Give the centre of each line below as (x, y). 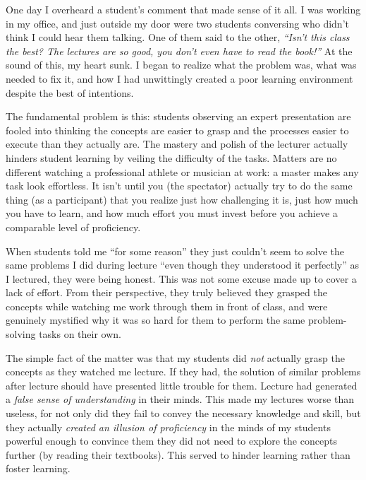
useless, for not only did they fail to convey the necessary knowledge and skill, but (183, 413)
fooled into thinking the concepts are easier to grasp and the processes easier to (177, 130)
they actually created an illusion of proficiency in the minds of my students (168, 427)
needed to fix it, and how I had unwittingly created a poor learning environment (179, 78)
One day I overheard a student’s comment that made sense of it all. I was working (183, 9)
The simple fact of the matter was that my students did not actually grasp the (175, 357)
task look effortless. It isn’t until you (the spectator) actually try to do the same (179, 186)
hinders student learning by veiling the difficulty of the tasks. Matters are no (171, 157)
